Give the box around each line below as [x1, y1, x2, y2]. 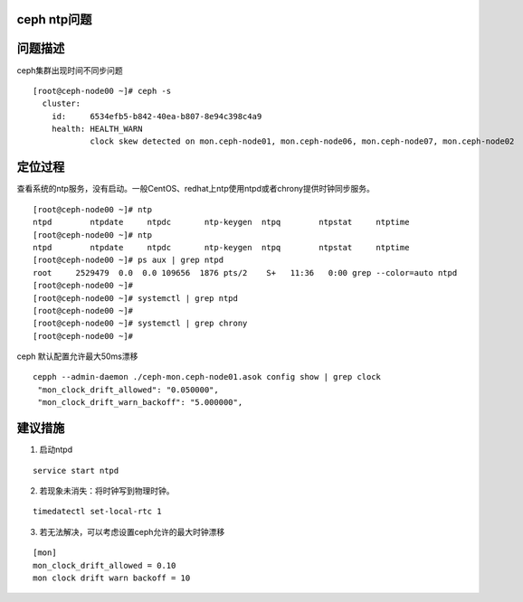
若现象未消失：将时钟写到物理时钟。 [39, 484, 175, 496]
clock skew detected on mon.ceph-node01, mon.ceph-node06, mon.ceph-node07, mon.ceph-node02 [90, 136, 515, 146]
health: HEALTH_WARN [51, 124, 143, 135]
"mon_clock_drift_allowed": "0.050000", [37, 384, 219, 395]
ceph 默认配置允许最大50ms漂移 [16, 351, 138, 362]
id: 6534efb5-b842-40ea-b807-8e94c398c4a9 [51, 111, 262, 121]
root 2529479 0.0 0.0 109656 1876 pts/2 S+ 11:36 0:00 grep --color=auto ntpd [33, 268, 458, 277]
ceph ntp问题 [16, 12, 92, 27]
